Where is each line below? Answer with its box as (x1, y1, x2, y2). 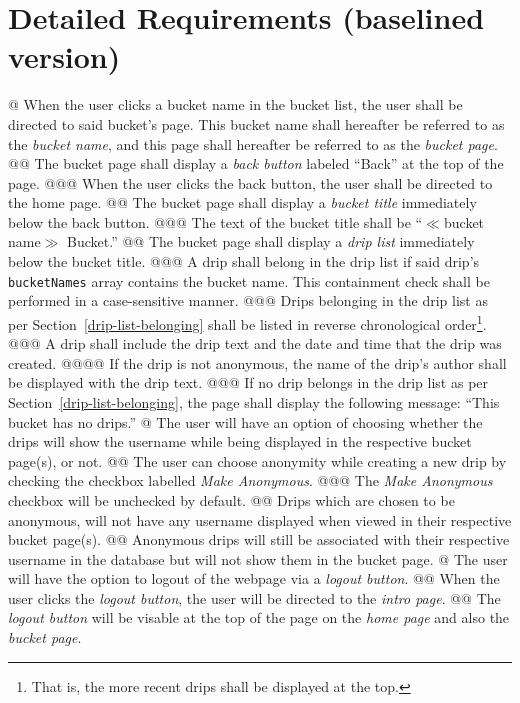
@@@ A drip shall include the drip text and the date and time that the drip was (8, 333, 502, 354)
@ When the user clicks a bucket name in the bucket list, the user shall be (8, 94, 463, 115)
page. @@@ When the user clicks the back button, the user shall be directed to (8, 172, 493, 193)
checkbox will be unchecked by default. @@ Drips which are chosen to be (8, 489, 455, 510)
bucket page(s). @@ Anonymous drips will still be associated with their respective (8, 529, 510, 550)
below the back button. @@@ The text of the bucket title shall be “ (8, 211, 423, 232)
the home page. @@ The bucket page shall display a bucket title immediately (8, 192, 477, 213)
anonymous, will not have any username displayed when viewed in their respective (8, 509, 512, 530)
